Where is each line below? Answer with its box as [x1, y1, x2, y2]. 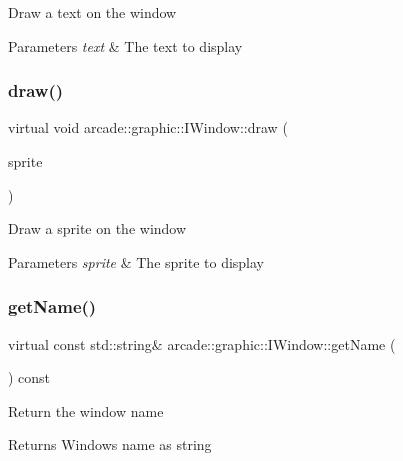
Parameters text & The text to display [8, 35, 243, 56]
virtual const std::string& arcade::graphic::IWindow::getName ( [8, 333, 396, 354]
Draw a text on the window [8, 2, 177, 22]
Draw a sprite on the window [8, 218, 187, 239]
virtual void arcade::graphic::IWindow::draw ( [8, 117, 288, 138]
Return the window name [8, 400, 164, 421]
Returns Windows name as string [8, 434, 212, 455]
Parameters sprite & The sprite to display [8, 251, 265, 272]
